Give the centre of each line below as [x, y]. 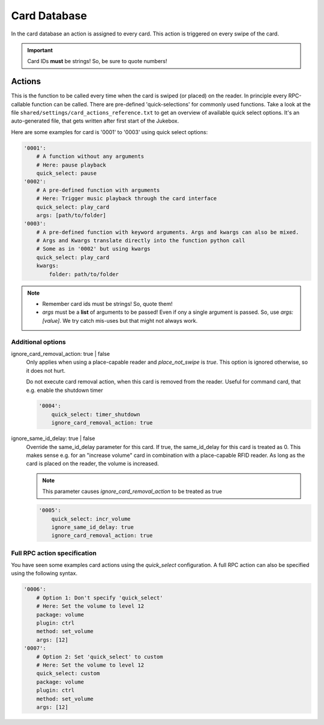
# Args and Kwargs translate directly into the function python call [141, 241]
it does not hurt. [46, 370]
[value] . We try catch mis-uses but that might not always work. [120, 320]
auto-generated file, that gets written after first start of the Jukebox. [95, 121]
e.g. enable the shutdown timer [64, 390]
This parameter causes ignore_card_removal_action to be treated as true [132, 491]
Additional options [38, 341]
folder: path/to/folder [84, 274]
